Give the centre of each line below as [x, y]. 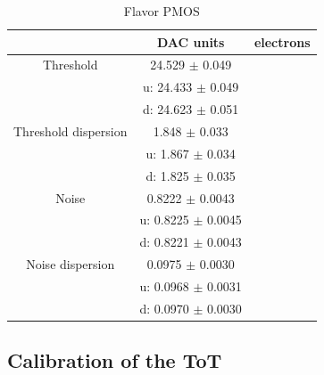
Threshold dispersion [71, 130]
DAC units [191, 41]
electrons [282, 41]
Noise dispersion [71, 264]
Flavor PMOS [162, 11]
